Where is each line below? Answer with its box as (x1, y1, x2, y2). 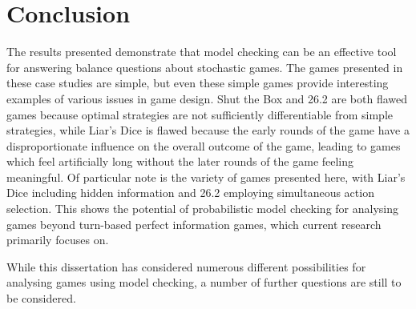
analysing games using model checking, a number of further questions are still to (6, 274, 402, 291)
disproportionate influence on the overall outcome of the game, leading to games (6, 137, 401, 154)
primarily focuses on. (6, 231, 109, 248)
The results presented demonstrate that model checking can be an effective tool (6, 43, 397, 60)
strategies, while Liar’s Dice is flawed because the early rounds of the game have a (6, 122, 410, 138)
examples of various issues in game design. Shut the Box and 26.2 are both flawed (6, 90, 408, 106)
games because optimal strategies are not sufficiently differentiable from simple (6, 106, 394, 122)
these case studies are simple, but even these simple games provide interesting (6, 74, 389, 91)
